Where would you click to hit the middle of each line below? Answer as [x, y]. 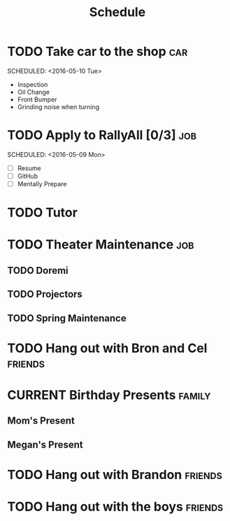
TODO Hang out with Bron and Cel [107, 348]
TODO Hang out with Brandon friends [115, 474]
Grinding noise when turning [58, 106]
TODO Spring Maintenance [67, 318]
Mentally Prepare [42, 184]
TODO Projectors [45, 294]
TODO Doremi [38, 270]
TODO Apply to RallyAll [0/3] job [102, 136]
